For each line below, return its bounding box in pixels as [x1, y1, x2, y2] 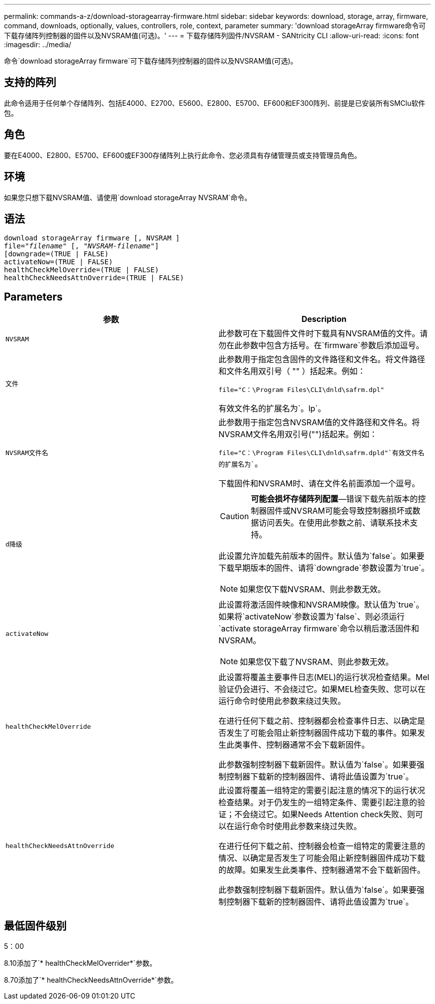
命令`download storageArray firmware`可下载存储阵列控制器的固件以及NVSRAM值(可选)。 [4, 57, 297, 65]
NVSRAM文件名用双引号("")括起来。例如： [218, 429, 377, 440]
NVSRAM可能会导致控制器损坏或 [290, 506, 413, 516]
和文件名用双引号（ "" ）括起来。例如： [218, 366, 365, 377]
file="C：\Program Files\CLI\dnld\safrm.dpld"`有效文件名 [218, 449, 425, 457]
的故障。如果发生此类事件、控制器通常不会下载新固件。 [218, 865, 426, 875]
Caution [220, 511, 249, 522]
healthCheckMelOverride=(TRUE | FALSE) [4, 266, 159, 274]
